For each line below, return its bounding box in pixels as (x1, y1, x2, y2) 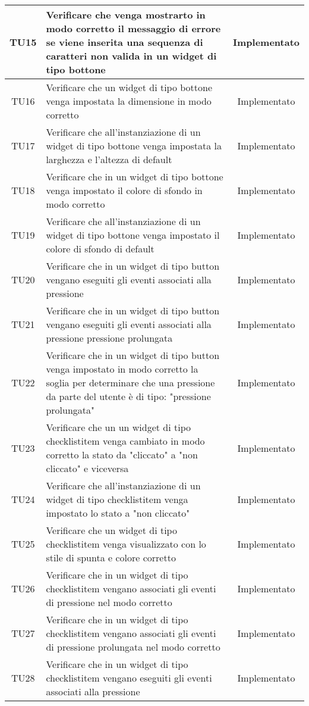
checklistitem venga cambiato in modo (46, 434, 205, 448)
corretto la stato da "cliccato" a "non (46, 448, 198, 461)
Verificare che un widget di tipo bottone (46, 80, 213, 94)
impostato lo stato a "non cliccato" (46, 506, 190, 520)
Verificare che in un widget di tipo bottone (46, 170, 223, 183)
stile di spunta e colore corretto (46, 551, 176, 564)
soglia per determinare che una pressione (46, 376, 215, 389)
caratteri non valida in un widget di (46, 49, 217, 63)
